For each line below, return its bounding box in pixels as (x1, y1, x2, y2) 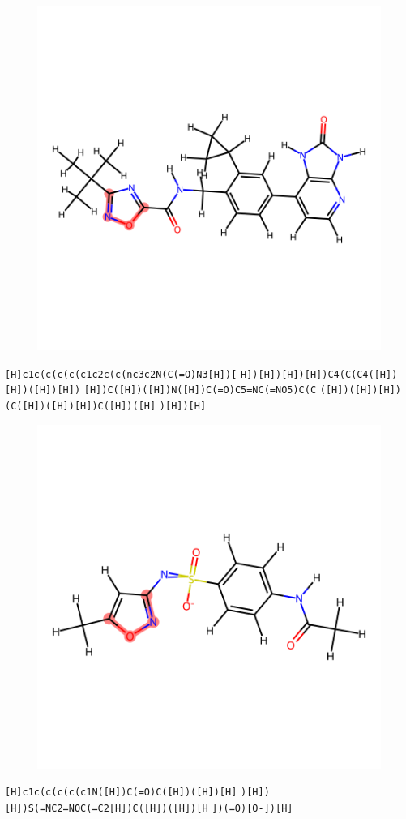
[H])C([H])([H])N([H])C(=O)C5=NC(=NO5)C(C (83, 384, 317, 397)
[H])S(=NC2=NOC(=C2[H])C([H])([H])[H (5, 802, 208, 814)
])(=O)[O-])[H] (212, 802, 293, 814)
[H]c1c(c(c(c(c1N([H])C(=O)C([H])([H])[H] (5, 787, 237, 799)
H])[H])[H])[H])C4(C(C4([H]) (241, 368, 398, 380)
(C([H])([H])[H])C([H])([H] (5, 400, 156, 412)
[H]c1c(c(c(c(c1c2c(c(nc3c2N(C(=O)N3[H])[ (5, 368, 237, 380)
